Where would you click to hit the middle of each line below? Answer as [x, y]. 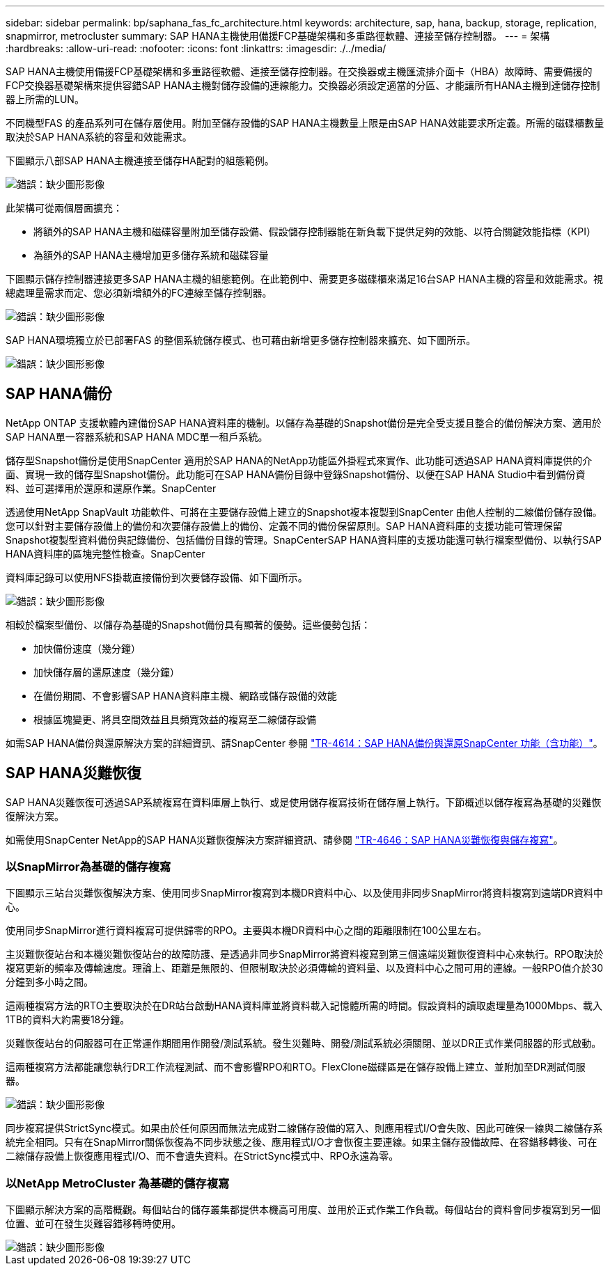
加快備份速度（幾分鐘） [87, 648]
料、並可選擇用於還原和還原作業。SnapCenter [111, 488]
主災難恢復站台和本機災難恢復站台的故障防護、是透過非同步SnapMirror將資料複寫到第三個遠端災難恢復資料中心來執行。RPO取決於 [305, 954]
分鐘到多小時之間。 [49, 982]
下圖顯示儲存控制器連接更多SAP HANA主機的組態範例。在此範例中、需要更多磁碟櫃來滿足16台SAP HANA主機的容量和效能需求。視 [304, 279]
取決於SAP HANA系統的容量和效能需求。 [99, 137]
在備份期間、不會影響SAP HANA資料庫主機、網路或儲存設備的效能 [185, 695]
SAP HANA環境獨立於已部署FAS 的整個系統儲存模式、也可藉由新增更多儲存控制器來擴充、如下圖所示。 [241, 340]
